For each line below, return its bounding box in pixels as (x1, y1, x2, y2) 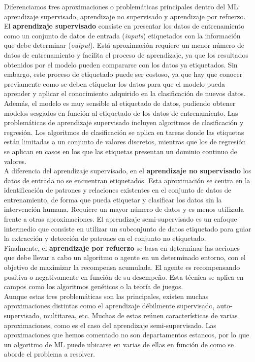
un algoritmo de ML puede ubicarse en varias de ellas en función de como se (4, 339, 234, 349)
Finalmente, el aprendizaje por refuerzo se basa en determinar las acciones (4, 242, 240, 253)
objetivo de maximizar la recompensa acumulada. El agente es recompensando (4, 262, 240, 272)
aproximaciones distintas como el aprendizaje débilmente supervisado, (4, 300, 215, 311)
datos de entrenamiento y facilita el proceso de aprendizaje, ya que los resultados (4, 49, 248, 60)
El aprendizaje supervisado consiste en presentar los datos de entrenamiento (4, 21, 245, 31)
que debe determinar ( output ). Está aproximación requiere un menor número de (4, 40, 244, 50)
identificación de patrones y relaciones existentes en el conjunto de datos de (4, 185, 231, 195)
